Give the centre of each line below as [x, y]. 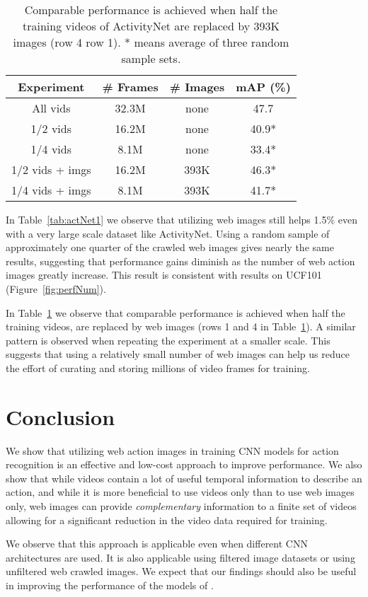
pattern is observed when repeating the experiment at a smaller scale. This [168, 340]
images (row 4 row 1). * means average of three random [151, 42]
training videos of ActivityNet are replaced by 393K [151, 26]
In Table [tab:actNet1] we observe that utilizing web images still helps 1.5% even [182, 219]
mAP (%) [263, 87]
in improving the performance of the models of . [110, 585]
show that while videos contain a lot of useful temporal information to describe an [184, 478]
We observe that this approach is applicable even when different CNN [157, 544]
